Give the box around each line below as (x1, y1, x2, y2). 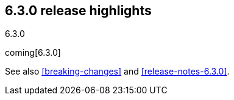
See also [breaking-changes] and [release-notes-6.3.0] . (5, 66, 230, 77)
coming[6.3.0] (5, 47, 61, 58)
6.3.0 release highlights (5, 3, 152, 18)
